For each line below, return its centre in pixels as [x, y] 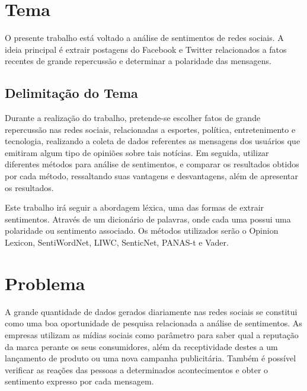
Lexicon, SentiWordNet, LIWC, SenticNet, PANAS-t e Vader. [117, 242]
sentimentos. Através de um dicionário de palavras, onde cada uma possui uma [148, 219]
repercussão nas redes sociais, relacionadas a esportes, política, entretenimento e [150, 129]
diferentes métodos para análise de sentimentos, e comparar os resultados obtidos [152, 164]
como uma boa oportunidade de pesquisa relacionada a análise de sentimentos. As [153, 323]
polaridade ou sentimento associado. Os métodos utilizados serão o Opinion [142, 231]
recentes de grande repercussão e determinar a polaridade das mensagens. [138, 61]
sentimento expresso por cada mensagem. [79, 381]
